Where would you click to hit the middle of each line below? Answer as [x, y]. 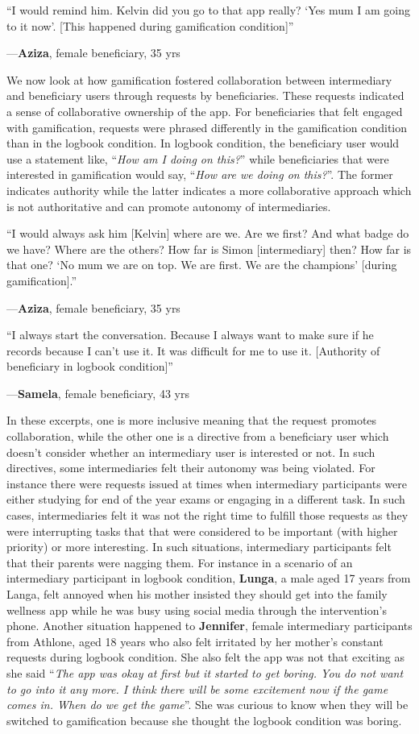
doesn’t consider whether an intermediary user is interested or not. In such [191, 452]
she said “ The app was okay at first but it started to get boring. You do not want [205, 672]
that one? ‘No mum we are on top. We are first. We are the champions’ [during [202, 265]
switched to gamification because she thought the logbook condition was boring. [204, 720]
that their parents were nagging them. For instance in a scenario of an [180, 562]
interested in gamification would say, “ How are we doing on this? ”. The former [200, 174]
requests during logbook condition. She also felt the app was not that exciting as [205, 657]
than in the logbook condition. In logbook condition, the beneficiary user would [203, 143]
